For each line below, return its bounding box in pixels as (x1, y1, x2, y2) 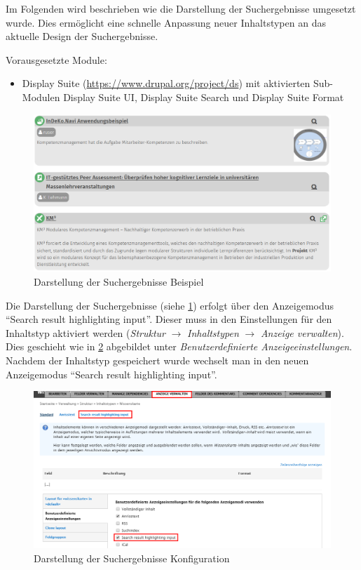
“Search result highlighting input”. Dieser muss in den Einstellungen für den (6, 312, 332, 326)
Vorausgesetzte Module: (6, 52, 107, 67)
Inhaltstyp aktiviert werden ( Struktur (6, 325, 165, 340)
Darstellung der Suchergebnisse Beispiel (34, 274, 204, 289)
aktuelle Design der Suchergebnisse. (6, 29, 158, 44)
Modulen (22, 89, 60, 104)
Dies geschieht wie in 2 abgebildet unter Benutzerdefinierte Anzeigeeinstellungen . (6, 339, 353, 354)
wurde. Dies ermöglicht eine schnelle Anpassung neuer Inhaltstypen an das (6, 15, 326, 29)
